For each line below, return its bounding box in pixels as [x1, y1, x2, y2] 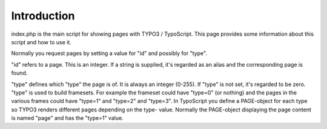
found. [11, 70, 28, 77]
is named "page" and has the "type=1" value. [11, 114, 124, 122]
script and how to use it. [11, 38, 72, 45]
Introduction [11, 9, 75, 22]
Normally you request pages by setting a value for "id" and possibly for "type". [11, 50, 207, 57]
